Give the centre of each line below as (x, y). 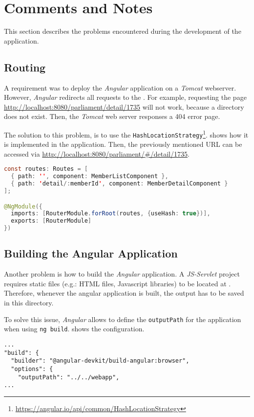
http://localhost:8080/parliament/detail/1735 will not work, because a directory (124, 106)
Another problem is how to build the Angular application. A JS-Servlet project (122, 274)
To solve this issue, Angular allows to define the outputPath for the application (123, 319)
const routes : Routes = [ (46, 169)
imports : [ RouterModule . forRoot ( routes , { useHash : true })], (111, 214)
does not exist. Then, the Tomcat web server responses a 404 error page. (112, 116)
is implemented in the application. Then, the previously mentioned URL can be (123, 144)
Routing (25, 67)
